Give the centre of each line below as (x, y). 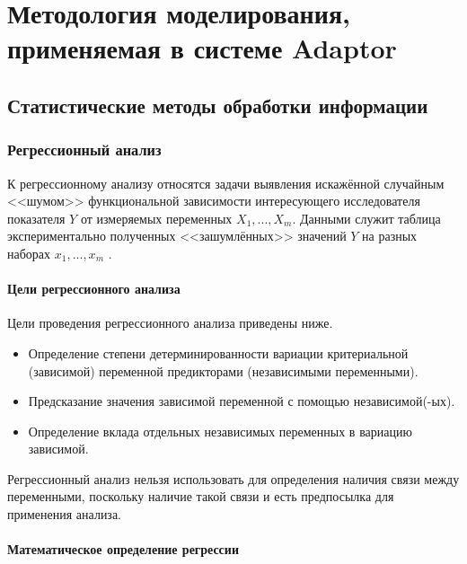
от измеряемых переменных (156, 218)
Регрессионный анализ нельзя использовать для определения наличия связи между (233, 478)
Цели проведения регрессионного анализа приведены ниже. (170, 323)
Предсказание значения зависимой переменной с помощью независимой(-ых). (242, 401)
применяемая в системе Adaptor (202, 48)
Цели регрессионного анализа (94, 289)
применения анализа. (65, 514)
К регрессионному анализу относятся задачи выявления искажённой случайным (226, 183)
